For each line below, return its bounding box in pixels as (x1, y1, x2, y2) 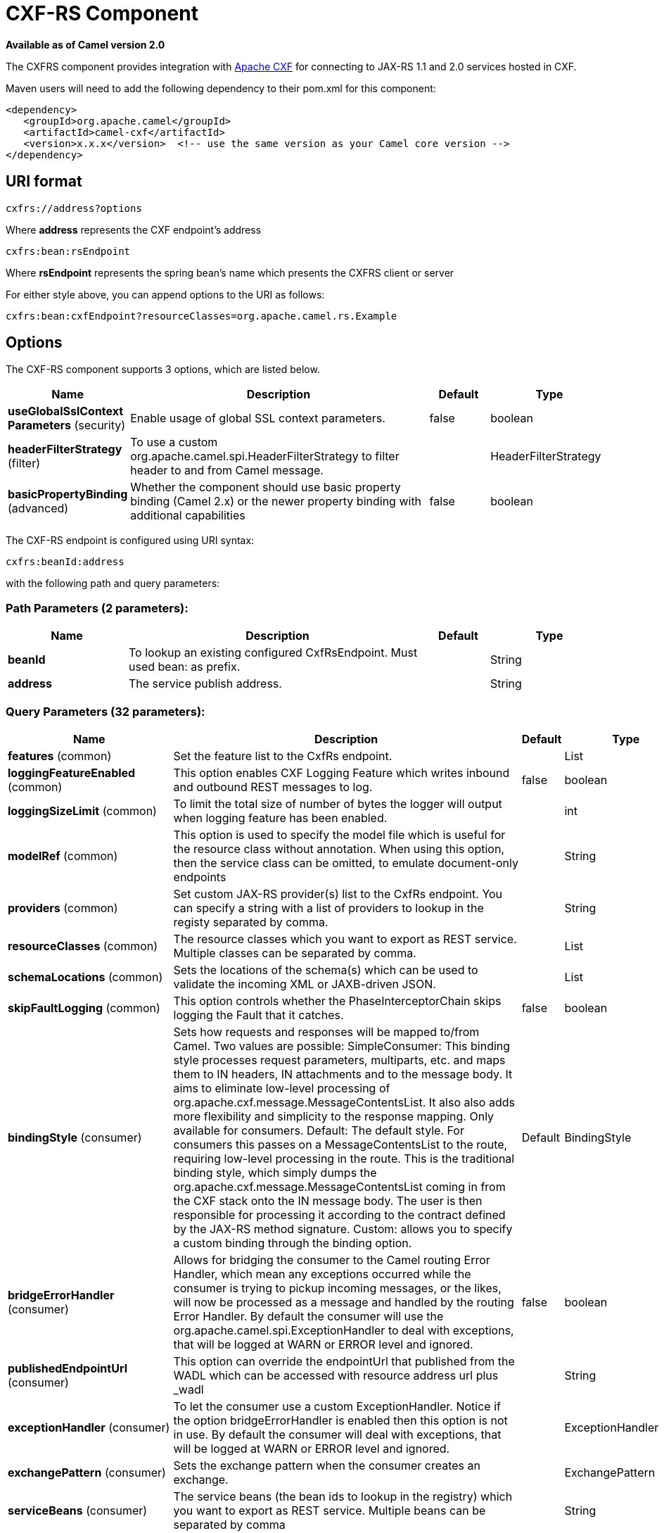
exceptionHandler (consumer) (8, 1420, 170, 1434)
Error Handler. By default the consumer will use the (173, 1308, 444, 1323)
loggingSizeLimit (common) (8, 803, 157, 818)
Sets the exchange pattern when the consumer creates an (173, 1458, 480, 1472)
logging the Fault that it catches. (173, 1007, 344, 1022)
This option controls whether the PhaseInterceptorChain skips (173, 993, 502, 1008)
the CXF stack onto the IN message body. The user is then (173, 1193, 483, 1208)
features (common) (8, 748, 112, 763)
